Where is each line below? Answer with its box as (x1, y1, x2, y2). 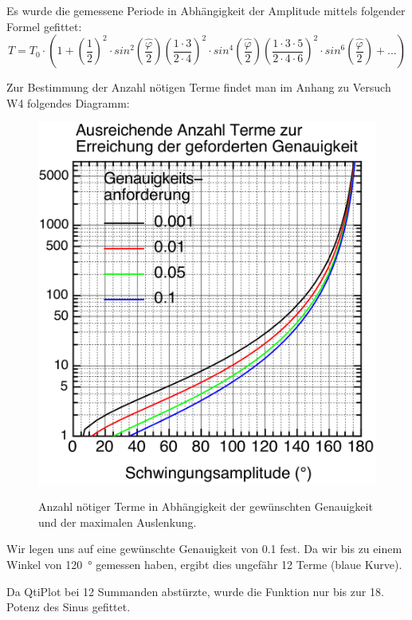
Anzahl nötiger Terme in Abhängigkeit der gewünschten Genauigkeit (38, 498, 373, 515)
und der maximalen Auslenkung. (38, 513, 197, 530)
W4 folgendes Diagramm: (6, 94, 130, 111)
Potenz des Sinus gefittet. (6, 598, 131, 615)
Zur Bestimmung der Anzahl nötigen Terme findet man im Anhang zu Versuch (6, 79, 391, 96)
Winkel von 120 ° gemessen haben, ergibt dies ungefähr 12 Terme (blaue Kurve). (6, 555, 402, 572)
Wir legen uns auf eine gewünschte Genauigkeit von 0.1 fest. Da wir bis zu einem (6, 540, 402, 557)
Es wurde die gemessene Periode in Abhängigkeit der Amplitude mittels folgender (6, 2, 406, 18)
